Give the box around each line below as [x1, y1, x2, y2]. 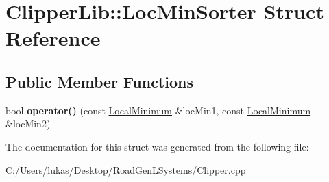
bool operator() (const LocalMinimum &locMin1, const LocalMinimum [5, 103, 311, 117]
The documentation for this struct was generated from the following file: [5, 139, 309, 153]
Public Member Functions [5, 70, 193, 92]
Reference [5, 24, 101, 52]
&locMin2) [5, 116, 51, 131]
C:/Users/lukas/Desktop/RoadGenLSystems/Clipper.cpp [5, 162, 246, 177]
